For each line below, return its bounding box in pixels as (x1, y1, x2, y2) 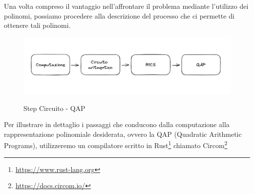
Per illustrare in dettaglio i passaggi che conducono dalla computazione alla (4, 119, 230, 129)
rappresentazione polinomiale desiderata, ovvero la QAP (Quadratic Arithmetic (4, 129, 242, 139)
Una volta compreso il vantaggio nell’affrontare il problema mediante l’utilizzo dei (4, 1, 249, 11)
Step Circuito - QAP (23, 103, 85, 113)
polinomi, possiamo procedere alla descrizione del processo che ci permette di (4, 10, 234, 21)
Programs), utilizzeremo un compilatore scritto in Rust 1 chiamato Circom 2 (4, 139, 228, 150)
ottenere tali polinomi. (4, 20, 71, 30)
